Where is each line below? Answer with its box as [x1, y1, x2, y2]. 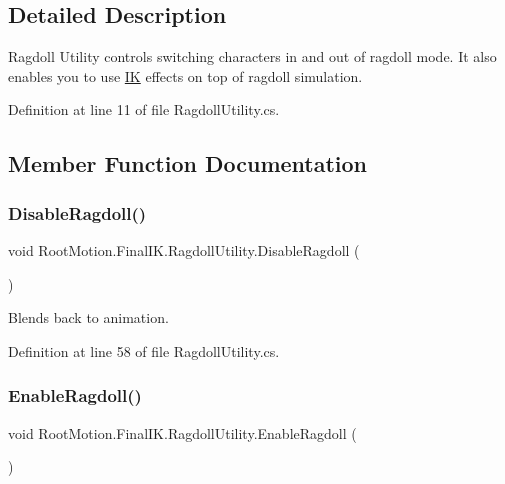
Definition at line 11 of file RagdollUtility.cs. [8, 99, 280, 120]
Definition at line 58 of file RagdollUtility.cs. [8, 340, 280, 361]
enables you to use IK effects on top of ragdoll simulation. [8, 65, 363, 86]
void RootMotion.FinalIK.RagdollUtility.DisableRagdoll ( [8, 239, 360, 260]
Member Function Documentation [8, 148, 368, 179]
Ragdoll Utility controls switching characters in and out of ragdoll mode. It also [8, 46, 497, 67]
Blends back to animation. [8, 307, 169, 328]
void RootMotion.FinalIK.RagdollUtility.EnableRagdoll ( [8, 422, 357, 443]
